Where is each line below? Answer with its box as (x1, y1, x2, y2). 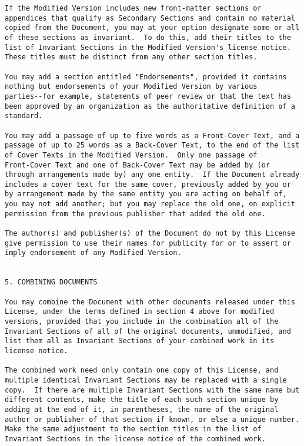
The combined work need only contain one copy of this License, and (5, 366, 279, 375)
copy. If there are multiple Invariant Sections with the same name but (5, 385, 300, 394)
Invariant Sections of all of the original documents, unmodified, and (5, 327, 291, 336)
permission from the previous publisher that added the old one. (5, 209, 266, 218)
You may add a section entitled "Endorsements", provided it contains (5, 72, 287, 81)
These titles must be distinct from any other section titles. (5, 53, 258, 62)
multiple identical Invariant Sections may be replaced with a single (5, 375, 287, 384)
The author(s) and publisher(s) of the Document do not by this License (5, 229, 295, 238)
